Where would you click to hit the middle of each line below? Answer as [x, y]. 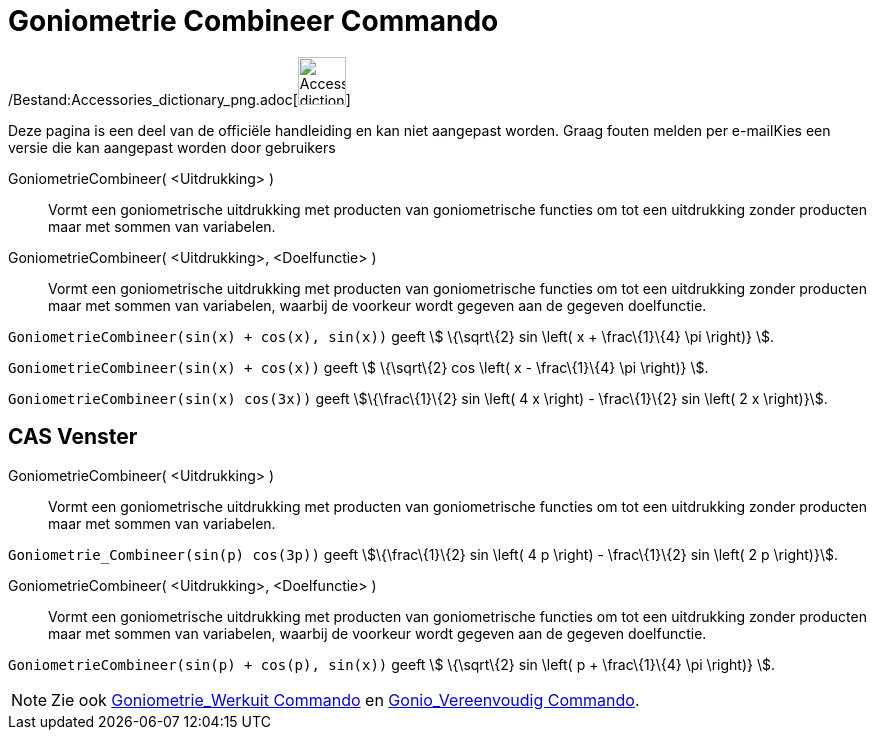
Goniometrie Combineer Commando [253, 21]
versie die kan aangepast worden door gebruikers [172, 147]
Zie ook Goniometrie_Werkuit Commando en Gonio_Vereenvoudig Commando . [345, 699]
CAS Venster [73, 437]
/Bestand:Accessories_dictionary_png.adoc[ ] [179, 99]
